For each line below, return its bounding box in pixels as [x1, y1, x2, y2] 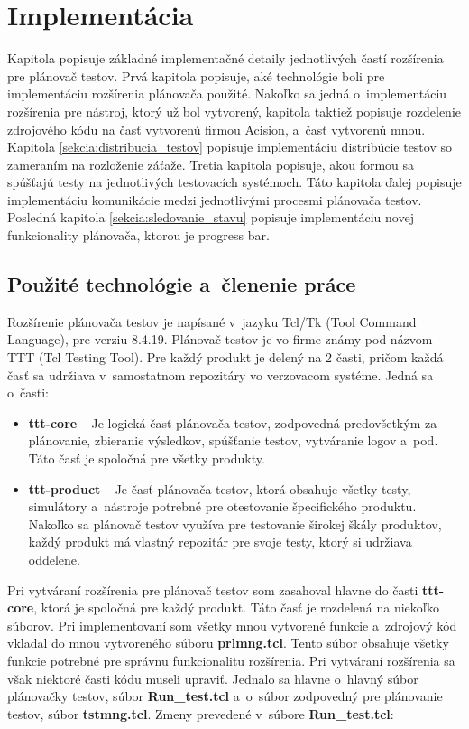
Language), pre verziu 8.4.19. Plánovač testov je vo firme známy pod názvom [7, 330, 433, 349]
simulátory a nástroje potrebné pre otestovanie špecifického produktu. [28, 497, 417, 516]
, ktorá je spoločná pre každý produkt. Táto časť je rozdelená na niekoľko [33, 598, 440, 617]
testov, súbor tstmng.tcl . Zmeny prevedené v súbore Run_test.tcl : [7, 704, 394, 723]
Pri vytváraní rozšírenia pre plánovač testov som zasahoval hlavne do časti [7, 580, 418, 599]
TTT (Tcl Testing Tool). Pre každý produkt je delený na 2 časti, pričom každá [7, 348, 444, 367]
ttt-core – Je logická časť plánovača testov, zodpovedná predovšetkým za [28, 413, 437, 432]
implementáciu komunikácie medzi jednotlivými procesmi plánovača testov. [7, 190, 422, 209]
